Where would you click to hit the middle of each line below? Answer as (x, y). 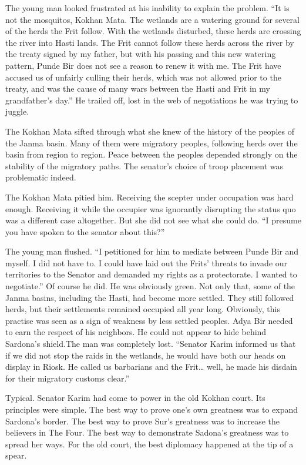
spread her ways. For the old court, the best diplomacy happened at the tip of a (149, 444)
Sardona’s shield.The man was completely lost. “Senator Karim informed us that (151, 344)
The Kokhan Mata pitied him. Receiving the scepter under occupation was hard (149, 197)
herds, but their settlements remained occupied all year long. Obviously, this (143, 309)
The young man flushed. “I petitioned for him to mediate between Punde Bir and (152, 251)
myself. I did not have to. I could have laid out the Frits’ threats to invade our (147, 262)
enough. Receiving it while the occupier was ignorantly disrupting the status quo (151, 208)
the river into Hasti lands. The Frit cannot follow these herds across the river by (150, 42)
